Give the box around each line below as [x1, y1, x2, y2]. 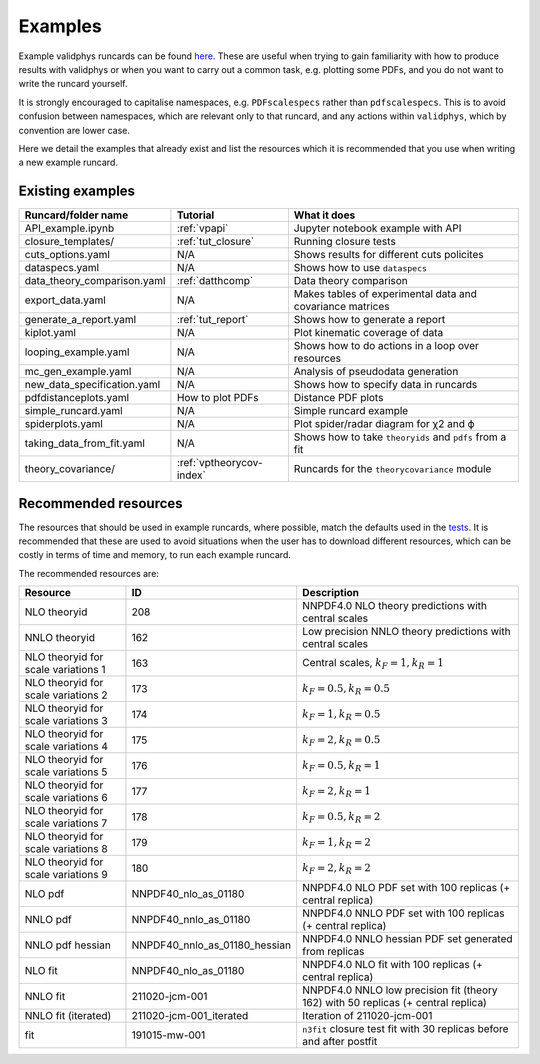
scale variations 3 [24, 714, 109, 728]
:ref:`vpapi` [176, 221, 229, 235]
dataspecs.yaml [24, 261, 100, 275]
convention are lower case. [18, 124, 130, 136]
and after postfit [301, 1035, 378, 1049]
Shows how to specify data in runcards [293, 378, 478, 392]
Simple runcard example [293, 404, 409, 418]
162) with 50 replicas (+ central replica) [301, 996, 487, 1010]
